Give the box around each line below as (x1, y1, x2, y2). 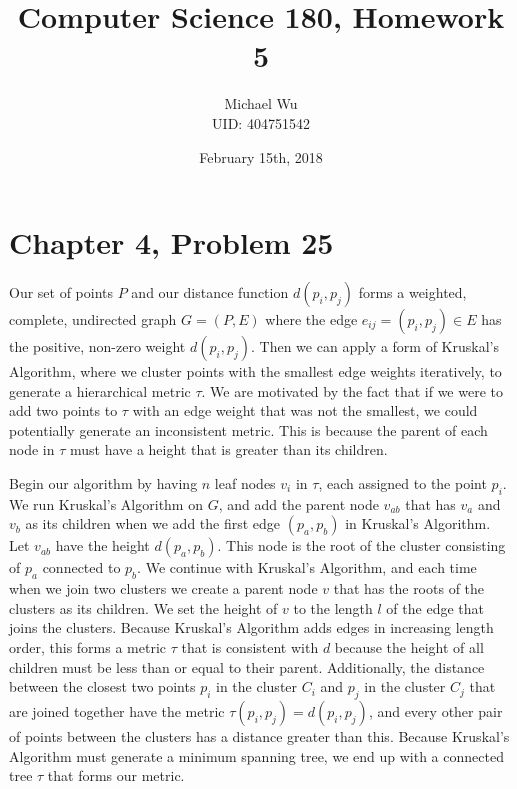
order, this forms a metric (9, 636, 167, 657)
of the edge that (386, 597, 484, 618)
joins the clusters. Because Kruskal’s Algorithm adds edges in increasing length (9, 617, 494, 638)
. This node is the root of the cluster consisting (217, 535, 506, 556)
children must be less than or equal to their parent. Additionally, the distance (9, 656, 485, 677)
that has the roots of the (333, 578, 485, 599)
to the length (293, 597, 373, 618)
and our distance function (131, 282, 289, 303)
